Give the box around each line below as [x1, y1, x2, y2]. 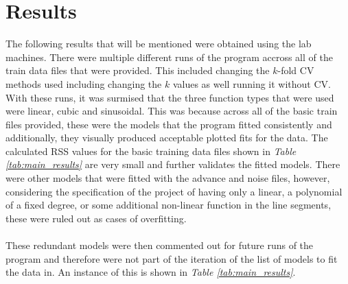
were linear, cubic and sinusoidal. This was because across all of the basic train [5, 104, 338, 118]
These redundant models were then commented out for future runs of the [5, 238, 314, 252]
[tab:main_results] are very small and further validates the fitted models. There [5, 157, 340, 171]
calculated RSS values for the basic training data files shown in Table [5, 143, 297, 158]
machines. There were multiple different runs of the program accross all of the [5, 49, 333, 64]
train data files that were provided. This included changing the [5, 63, 270, 78]
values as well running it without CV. [172, 76, 331, 91]
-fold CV [277, 63, 314, 78]
